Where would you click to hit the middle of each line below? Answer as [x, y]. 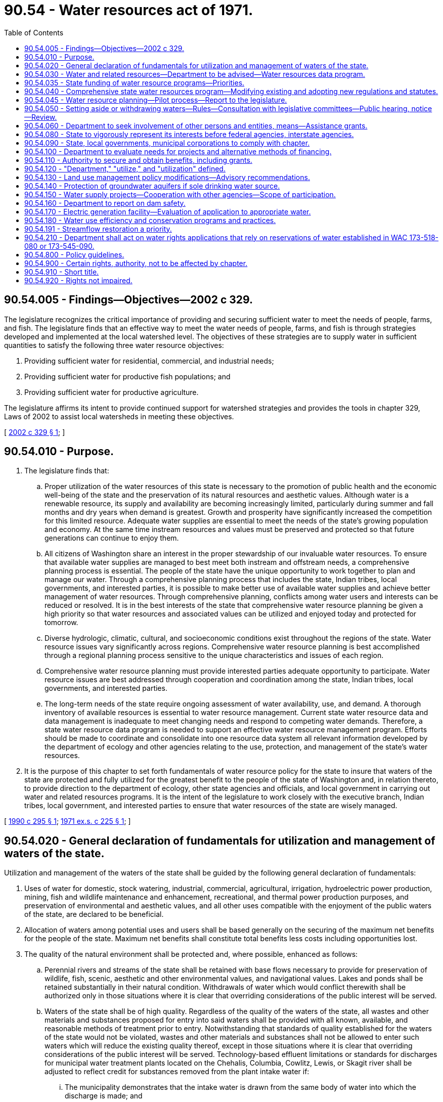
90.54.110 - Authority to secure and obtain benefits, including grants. [138, 160]
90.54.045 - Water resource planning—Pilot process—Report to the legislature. [156, 100]
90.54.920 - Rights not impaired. [78, 280]
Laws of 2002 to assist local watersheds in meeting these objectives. [119, 416]
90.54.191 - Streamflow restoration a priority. [98, 229]
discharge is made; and [104, 1096]
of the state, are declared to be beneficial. [94, 914]
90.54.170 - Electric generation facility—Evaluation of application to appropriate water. [168, 211]
